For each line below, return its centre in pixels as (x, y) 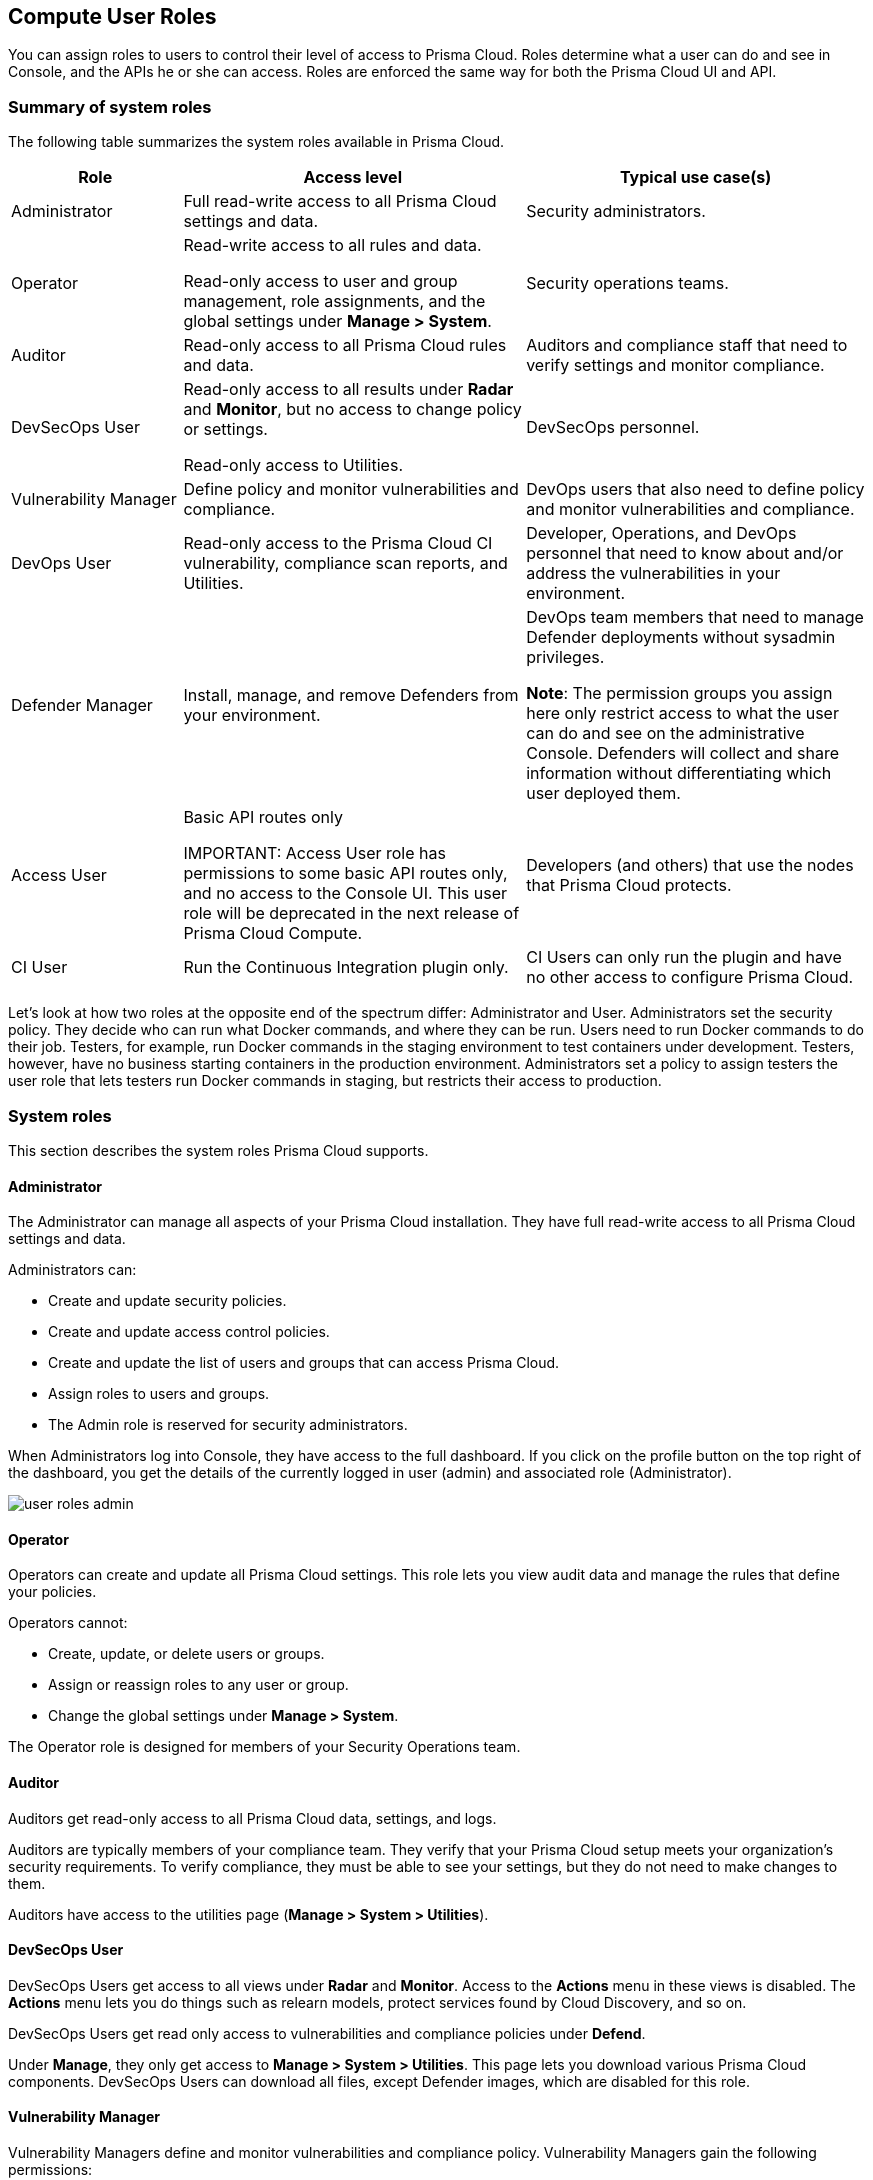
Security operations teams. (627, 283)
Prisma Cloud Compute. (273, 933)
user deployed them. (603, 793)
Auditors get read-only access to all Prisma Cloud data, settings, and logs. (252, 1818)
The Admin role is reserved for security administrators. (228, 1425)
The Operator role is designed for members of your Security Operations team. (264, 1747)
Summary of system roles (110, 106)
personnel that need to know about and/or (685, 553)
